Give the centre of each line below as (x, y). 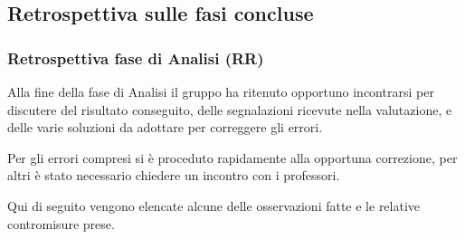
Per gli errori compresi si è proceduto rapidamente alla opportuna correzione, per (232, 157)
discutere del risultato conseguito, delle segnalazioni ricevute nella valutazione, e (230, 109)
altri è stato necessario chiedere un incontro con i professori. (174, 175)
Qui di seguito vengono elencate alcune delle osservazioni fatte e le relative (214, 205)
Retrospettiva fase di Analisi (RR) (136, 57)
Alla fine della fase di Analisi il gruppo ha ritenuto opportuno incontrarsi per (221, 91)
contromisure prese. (61, 223)
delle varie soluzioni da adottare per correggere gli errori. (165, 127)
